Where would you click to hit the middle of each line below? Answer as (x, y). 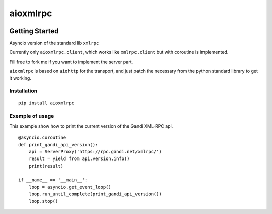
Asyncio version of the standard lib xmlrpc (54, 43)
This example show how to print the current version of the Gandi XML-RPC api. (91, 126)
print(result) (46, 166)
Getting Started (34, 31)
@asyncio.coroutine (42, 138)
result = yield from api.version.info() (79, 159)
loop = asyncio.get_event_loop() (70, 187)
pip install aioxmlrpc (46, 103)
